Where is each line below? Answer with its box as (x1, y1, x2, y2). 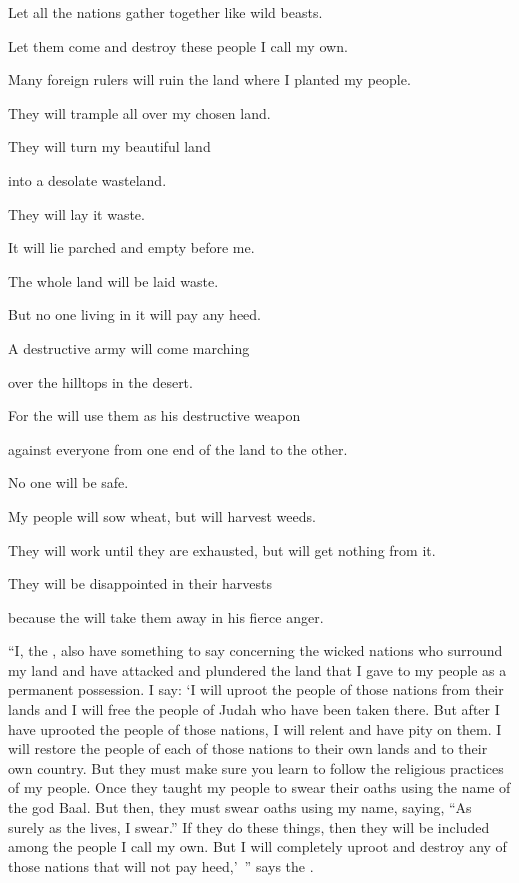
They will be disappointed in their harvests (8, 573, 272, 594)
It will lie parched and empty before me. (8, 237, 255, 258)
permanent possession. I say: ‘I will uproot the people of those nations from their (8, 679, 504, 700)
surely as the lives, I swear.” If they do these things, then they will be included (8, 816, 490, 837)
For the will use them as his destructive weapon (8, 405, 301, 426)
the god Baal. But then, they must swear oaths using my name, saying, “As (8, 797, 472, 818)
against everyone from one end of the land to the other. (8, 438, 348, 459)
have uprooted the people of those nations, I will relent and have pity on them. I (8, 718, 502, 739)
